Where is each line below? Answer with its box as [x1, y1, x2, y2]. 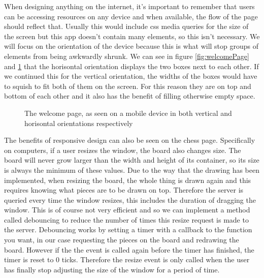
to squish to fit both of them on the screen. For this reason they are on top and [4, 80, 251, 91]
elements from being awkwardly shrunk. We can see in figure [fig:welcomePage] [4, 50, 249, 61]
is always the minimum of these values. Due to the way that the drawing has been [4, 164, 260, 175]
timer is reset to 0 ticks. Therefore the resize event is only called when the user [4, 254, 250, 265]
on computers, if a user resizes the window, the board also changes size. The [4, 144, 241, 155]
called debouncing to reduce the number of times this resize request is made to [4, 214, 249, 225]
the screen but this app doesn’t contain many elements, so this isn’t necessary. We [4, 30, 260, 41]
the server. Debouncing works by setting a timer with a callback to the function [4, 224, 252, 235]
